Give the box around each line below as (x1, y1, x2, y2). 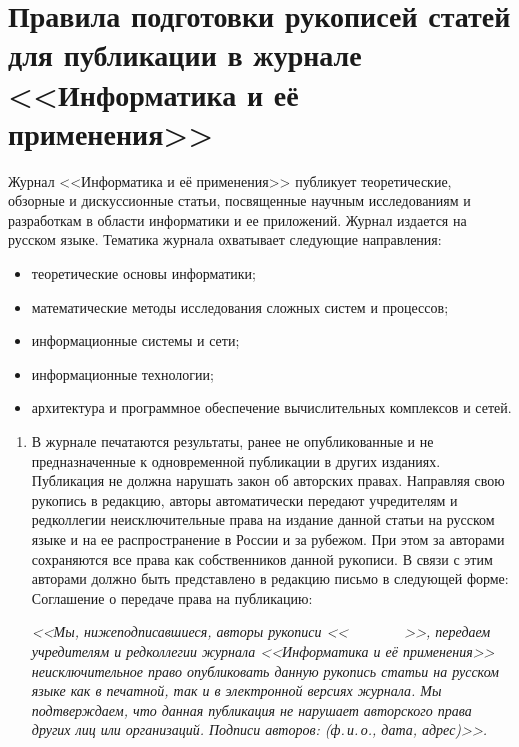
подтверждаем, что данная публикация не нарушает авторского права (31, 699, 472, 720)
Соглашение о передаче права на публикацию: (31, 587, 313, 608)
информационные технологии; (31, 363, 214, 384)
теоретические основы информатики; (31, 263, 256, 284)
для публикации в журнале (8, 34, 362, 75)
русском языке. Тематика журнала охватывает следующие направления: (8, 229, 442, 250)
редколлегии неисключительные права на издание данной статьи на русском (31, 509, 495, 530)
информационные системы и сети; (31, 330, 240, 351)
